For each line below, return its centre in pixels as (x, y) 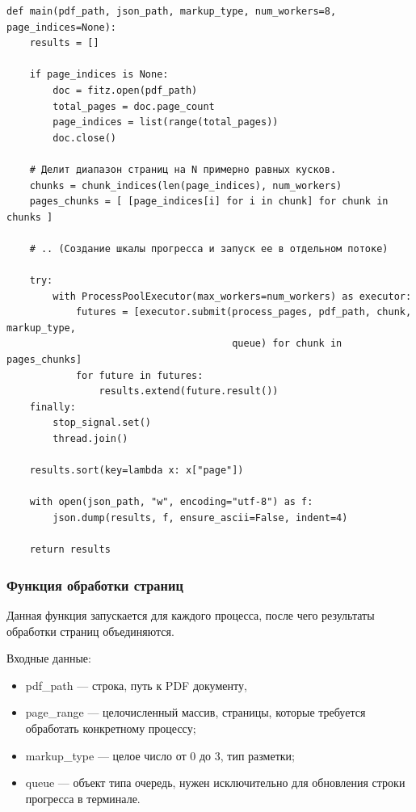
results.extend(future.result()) (189, 391)
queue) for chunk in (287, 344)
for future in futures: (139, 375)
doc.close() (85, 138)
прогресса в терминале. (83, 798)
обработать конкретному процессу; (111, 728)
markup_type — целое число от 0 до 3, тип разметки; (160, 755)
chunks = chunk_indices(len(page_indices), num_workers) (186, 185)
